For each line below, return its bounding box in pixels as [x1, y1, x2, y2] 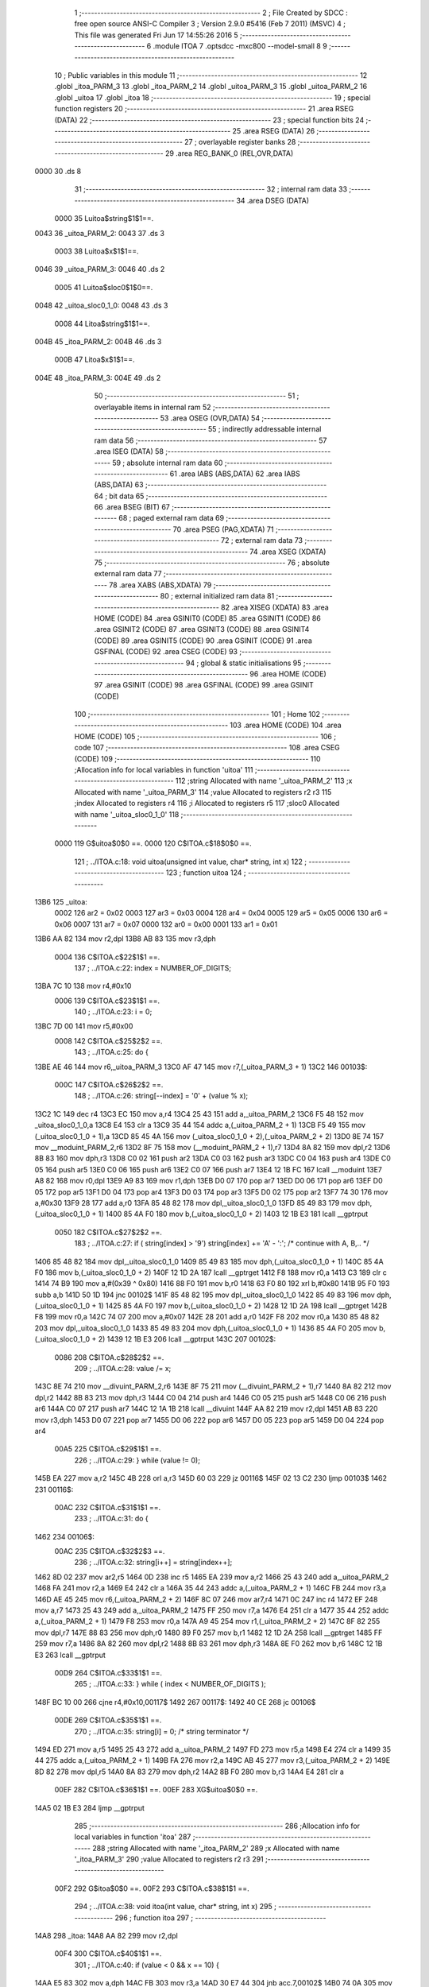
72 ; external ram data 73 [221, 536, 303, 545]
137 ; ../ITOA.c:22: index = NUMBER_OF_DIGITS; [74, 963, 232, 973]
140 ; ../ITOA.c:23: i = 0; [74, 1007, 153, 1017]
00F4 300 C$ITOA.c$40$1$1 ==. [54, 1949, 162, 1958]
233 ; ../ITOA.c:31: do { [74, 1514, 149, 1524]
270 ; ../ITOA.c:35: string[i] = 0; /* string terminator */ [74, 1726, 249, 1736]
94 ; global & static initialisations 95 [185, 658, 302, 668]
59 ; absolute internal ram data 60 [112, 458, 223, 467]
